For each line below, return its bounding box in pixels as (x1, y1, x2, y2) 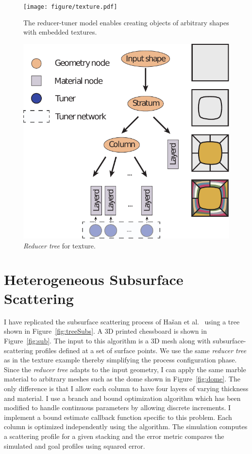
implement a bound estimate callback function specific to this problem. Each (4, 412, 232, 422)
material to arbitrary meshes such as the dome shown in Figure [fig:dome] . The (4, 374, 240, 384)
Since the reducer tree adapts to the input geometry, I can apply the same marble (4, 364, 246, 374)
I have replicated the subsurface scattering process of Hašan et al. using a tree (4, 316, 240, 326)
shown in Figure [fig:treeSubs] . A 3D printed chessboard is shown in (4, 326, 207, 336)
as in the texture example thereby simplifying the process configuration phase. (4, 355, 237, 365)
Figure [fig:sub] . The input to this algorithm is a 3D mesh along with (4, 336, 211, 346)
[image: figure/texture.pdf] (23, 3, 118, 10)
